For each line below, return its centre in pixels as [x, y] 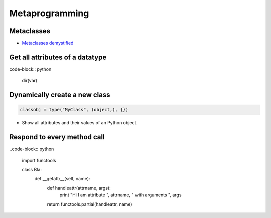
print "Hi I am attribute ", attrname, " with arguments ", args [120, 195]
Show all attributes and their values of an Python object [79, 123]
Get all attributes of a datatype [58, 57]
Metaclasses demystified [48, 43]
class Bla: [32, 170]
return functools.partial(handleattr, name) [90, 204]
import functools [39, 160]
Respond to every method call [57, 137]
